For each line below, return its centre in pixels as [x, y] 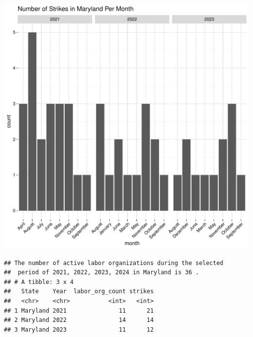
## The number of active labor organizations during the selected [114, 263]
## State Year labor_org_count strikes [79, 292]
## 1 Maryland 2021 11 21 [79, 310]
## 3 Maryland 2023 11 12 [79, 329]
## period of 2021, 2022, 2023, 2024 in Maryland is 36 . [101, 273]
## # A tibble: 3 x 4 [39, 282]
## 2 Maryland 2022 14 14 [79, 320]
